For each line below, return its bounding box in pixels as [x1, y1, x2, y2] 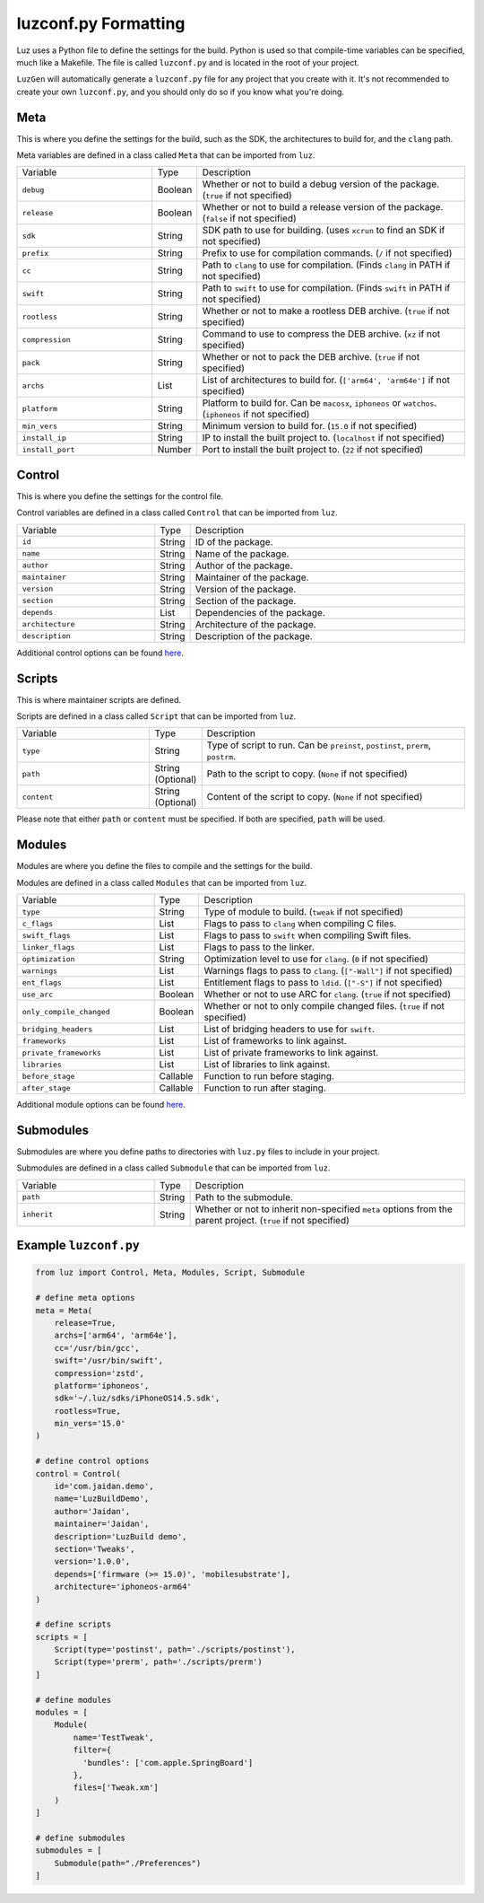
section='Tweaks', [54, 1544, 135, 1554]
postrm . [206, 750, 237, 763]
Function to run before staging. [203, 1070, 335, 1083]
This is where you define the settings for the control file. [16, 490, 224, 502]
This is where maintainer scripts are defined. [16, 694, 181, 705]
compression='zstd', [54, 1368, 145, 1378]
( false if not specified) [202, 212, 298, 224]
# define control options [35, 1456, 150, 1467]
